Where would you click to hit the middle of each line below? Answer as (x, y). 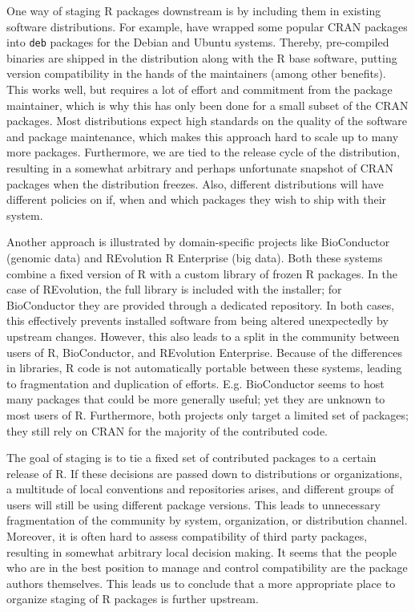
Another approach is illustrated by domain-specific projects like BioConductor (198, 242)
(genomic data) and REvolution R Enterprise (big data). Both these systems (195, 257)
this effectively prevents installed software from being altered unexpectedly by (197, 320)
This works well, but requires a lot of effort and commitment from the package (199, 89)
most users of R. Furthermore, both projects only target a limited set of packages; (207, 414)
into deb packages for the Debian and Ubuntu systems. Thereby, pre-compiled (198, 42)
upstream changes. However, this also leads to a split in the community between (203, 336)
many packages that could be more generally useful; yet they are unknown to (196, 399)
